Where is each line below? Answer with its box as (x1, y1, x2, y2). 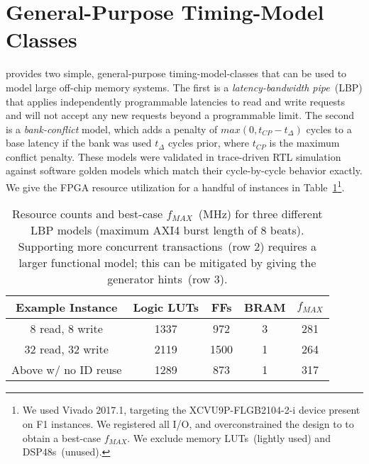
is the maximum (269, 135, 340, 150)
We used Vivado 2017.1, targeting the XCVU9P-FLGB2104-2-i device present (22, 402, 360, 417)
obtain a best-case (22, 430, 101, 445)
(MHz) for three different (198, 205, 323, 222)
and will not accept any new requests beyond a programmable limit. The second (6, 108, 355, 123)
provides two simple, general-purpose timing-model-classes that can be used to (6, 66, 347, 81)
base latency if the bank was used (6, 135, 152, 150)
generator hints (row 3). (107, 271, 228, 288)
